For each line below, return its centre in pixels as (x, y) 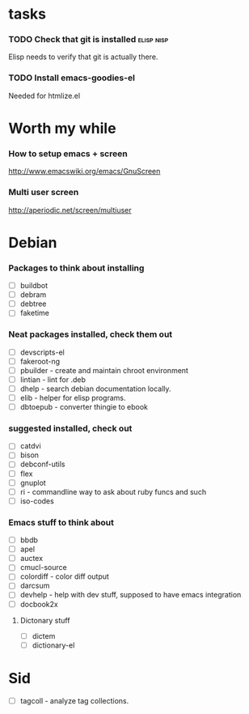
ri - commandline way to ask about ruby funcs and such (113, 491)
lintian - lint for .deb (53, 379)
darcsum (35, 586)
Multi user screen (44, 193)
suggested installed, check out (70, 428)
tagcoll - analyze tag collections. (74, 700)
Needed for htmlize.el (44, 96)
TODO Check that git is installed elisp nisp (89, 40)
